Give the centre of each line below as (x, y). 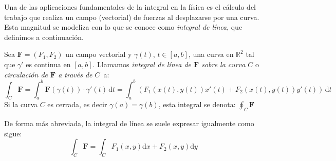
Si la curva (21, 104)
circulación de (26, 74)
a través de (75, 74)
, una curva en (211, 54)
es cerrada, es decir (77, 104)
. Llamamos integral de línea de (142, 64)
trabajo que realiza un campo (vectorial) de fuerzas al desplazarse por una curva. (132, 17)
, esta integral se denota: (197, 104)
